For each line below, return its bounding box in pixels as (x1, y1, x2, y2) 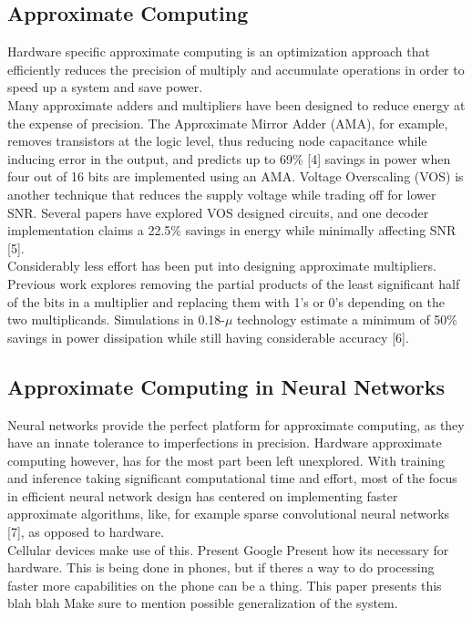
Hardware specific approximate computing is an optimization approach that (7, 42, 430, 61)
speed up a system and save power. (7, 77, 203, 97)
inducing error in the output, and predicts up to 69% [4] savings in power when (7, 149, 451, 168)
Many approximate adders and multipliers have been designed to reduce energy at (7, 95, 466, 114)
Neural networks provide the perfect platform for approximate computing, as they (7, 415, 465, 434)
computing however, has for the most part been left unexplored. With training (7, 450, 445, 469)
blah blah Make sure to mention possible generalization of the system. (7, 593, 398, 613)
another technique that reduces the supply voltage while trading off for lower (7, 184, 436, 203)
